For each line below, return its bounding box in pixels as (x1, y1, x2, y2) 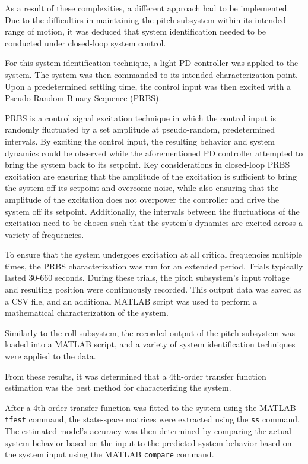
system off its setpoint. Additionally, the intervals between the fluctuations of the (5, 205, 300, 217)
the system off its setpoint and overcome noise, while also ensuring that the (5, 181, 279, 194)
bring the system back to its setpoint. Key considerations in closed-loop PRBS (5, 158, 290, 171)
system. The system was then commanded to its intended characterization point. (5, 68, 298, 80)
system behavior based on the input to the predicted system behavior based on (5, 436, 292, 449)
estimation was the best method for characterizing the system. (5, 381, 231, 394)
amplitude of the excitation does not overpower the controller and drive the (5, 193, 280, 205)
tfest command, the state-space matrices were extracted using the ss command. (5, 413, 300, 425)
